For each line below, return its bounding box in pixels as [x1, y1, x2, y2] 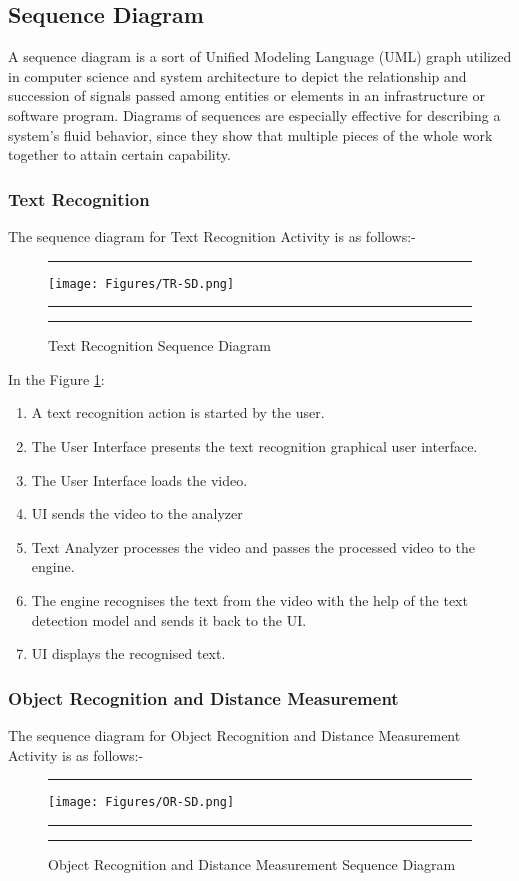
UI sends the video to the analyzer [31, 503, 243, 524]
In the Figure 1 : [8, 368, 105, 389]
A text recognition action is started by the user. [31, 402, 325, 423]
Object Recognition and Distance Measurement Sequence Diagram [48, 853, 456, 874]
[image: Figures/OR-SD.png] [48, 795, 235, 810]
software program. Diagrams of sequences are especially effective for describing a [8, 104, 501, 125]
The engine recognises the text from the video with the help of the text [31, 589, 468, 610]
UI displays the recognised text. [31, 643, 226, 664]
